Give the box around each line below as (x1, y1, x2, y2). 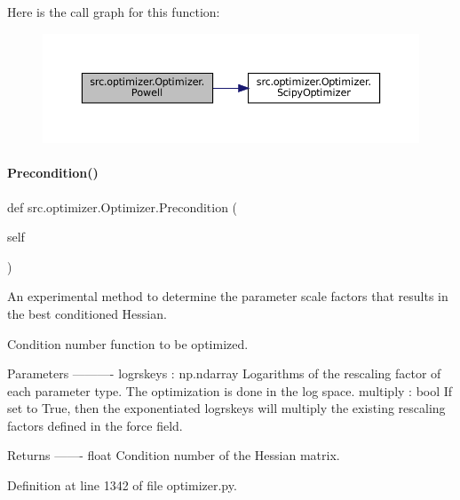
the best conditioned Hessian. (7, 304, 167, 322)
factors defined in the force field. (7, 416, 183, 434)
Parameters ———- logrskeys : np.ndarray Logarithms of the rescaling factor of (7, 364, 441, 383)
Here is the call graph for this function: (7, 3, 220, 20)
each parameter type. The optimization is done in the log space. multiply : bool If (7, 381, 453, 400)
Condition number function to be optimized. (7, 334, 249, 353)
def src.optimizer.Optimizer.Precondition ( (7, 197, 238, 216)
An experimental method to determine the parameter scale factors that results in (7, 287, 448, 306)
